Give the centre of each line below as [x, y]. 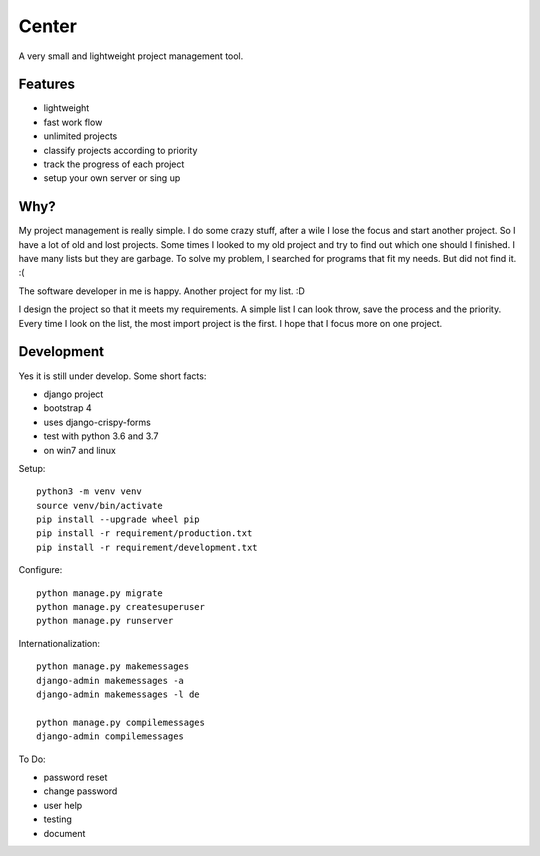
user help [63, 805]
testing [57, 819]
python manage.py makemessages [113, 666]
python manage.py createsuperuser [120, 607]
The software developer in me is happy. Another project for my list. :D [161, 291]
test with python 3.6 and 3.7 [101, 436]
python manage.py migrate [100, 593]
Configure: [40, 570]
